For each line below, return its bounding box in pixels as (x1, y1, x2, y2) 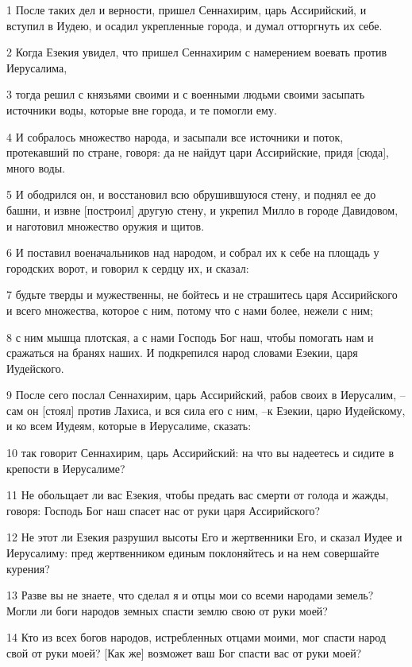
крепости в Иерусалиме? (6, 460, 125, 476)
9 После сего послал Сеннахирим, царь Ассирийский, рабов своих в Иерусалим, (6, 386, 397, 403)
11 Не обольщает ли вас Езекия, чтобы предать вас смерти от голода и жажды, (6, 487, 389, 503)
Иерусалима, (6, 59, 67, 76)
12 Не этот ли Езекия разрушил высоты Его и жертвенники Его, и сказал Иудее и (6, 529, 402, 545)
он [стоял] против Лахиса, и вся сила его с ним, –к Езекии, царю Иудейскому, (27, 401, 406, 418)
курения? (6, 560, 50, 576)
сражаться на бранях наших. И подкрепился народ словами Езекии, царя (6, 344, 358, 361)
